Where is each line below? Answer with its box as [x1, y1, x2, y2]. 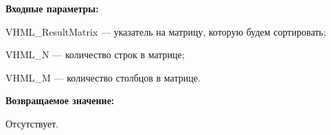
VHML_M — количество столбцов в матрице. [5, 70, 201, 84]
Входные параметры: [5, 1, 99, 15]
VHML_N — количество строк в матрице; [5, 47, 185, 62]
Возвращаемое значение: [5, 93, 115, 108]
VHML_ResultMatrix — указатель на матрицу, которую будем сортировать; [5, 24, 326, 38]
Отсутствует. [5, 116, 59, 130]
